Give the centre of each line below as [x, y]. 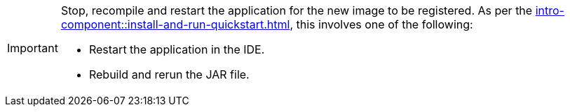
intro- [550, 10]
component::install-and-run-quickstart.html [175, 24]
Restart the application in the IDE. [177, 49]
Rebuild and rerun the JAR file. [169, 74]
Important [33, 48]
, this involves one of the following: [381, 24]
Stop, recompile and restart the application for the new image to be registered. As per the [297, 10]
